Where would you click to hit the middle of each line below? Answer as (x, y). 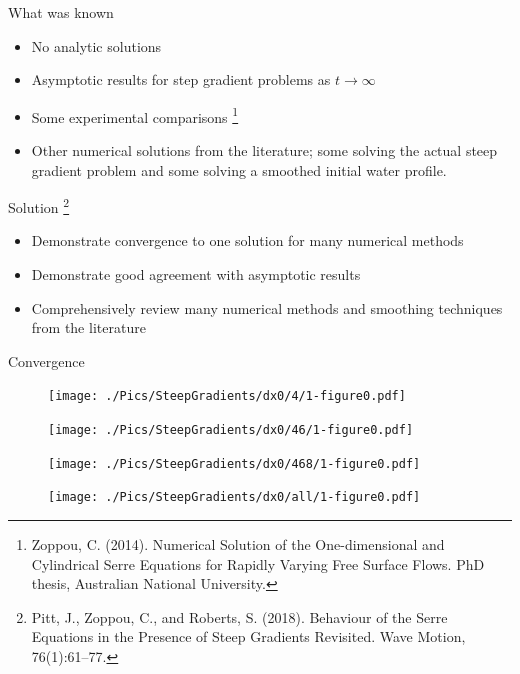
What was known (61, 12)
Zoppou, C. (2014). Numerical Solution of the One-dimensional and (238, 544)
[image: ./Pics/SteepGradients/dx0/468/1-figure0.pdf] (234, 463)
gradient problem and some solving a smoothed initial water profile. (239, 169)
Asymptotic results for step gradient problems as (181, 79)
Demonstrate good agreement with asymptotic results (196, 274)
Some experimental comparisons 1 (135, 115)
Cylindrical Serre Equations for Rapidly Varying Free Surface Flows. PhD (258, 563)
